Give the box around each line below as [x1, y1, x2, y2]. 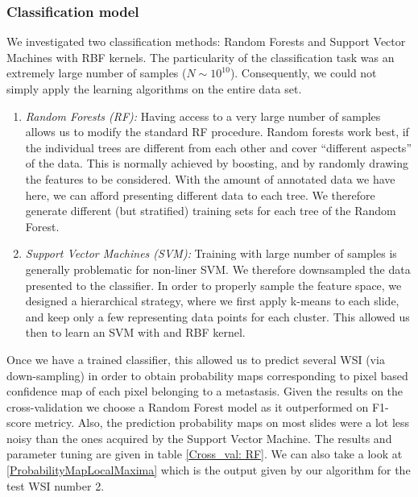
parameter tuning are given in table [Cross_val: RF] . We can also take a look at [6, 445, 403, 462]
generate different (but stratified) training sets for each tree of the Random [25, 202, 396, 219]
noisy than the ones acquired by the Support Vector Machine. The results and [6, 429, 392, 446]
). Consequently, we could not [230, 64, 377, 81]
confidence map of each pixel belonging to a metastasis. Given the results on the [6, 383, 404, 400]
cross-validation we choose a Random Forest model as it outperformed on [6, 398, 369, 415]
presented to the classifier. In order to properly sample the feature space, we [25, 276, 402, 293]
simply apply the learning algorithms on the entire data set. [6, 81, 302, 97]
